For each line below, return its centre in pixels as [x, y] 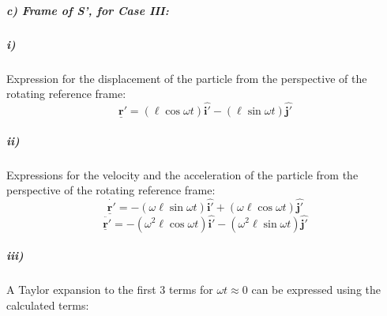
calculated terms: [48, 305]
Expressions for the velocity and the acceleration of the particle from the [182, 174]
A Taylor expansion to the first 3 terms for [110, 290]
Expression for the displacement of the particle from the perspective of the [187, 78]
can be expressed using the [316, 290]
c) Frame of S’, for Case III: [88, 10]
